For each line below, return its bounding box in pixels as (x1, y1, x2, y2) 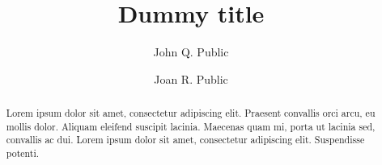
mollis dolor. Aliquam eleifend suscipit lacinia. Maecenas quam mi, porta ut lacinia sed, (6, 119, 376, 133)
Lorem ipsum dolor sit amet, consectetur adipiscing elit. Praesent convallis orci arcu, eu (6, 106, 376, 120)
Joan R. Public (154, 70, 228, 87)
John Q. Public (153, 43, 229, 60)
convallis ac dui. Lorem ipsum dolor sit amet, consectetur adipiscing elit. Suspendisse (6, 133, 365, 146)
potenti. (6, 146, 40, 160)
